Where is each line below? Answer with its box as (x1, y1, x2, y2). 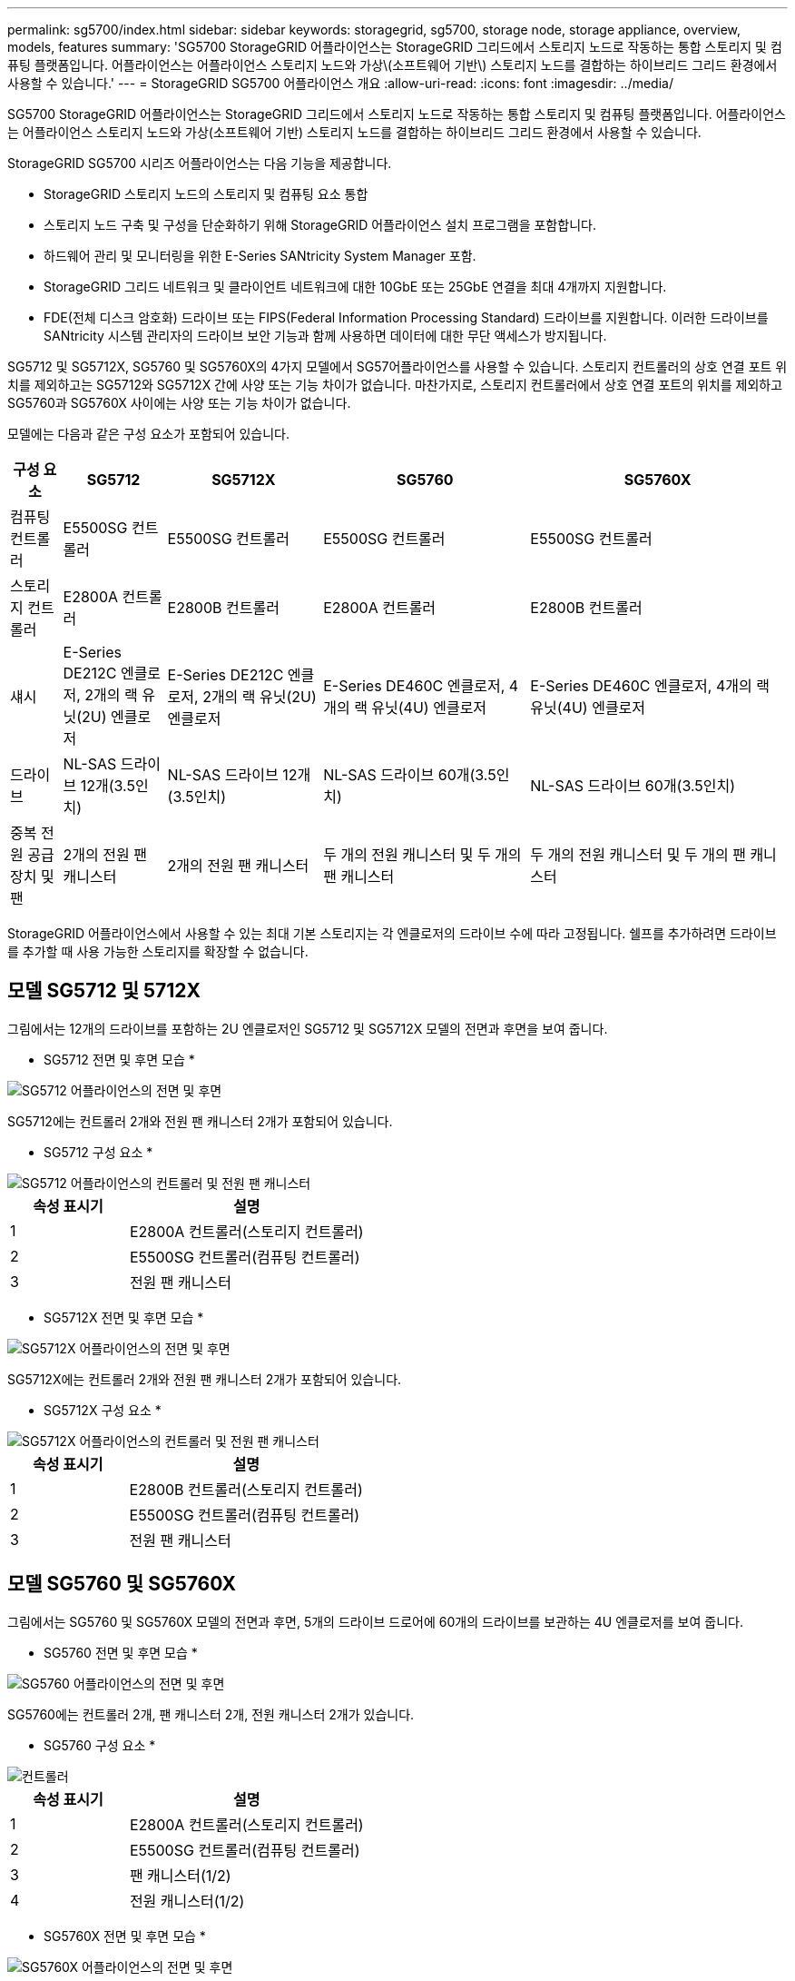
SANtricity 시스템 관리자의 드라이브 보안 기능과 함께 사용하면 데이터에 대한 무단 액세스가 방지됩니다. (44, 328, 607, 343)
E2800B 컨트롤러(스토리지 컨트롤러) (129, 1480, 363, 1499)
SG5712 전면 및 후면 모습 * (44, 1051, 195, 1067)
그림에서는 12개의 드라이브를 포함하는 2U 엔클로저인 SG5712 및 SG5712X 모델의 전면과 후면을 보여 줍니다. (7, 1020, 608, 1036)
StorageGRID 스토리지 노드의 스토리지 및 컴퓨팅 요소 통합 (44, 186, 368, 202)
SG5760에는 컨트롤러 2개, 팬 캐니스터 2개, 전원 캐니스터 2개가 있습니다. (7, 1706, 415, 1722)
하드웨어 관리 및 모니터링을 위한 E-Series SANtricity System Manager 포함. (44, 248, 476, 263)
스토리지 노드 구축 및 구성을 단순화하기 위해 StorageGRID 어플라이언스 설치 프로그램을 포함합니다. (44, 217, 596, 233)
